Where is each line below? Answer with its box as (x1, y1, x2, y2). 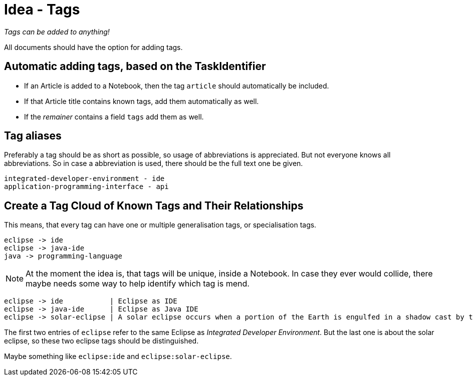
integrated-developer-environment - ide (4, 174, 165, 183)
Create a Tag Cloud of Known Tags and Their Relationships (4, 199, 304, 212)
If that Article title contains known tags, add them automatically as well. (24, 96, 259, 105)
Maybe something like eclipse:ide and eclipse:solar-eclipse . (4, 352, 232, 361)
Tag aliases (4, 129, 62, 142)
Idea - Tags (4, 1, 80, 18)
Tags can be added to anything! (4, 27, 110, 36)
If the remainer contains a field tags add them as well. (24, 112, 204, 121)
